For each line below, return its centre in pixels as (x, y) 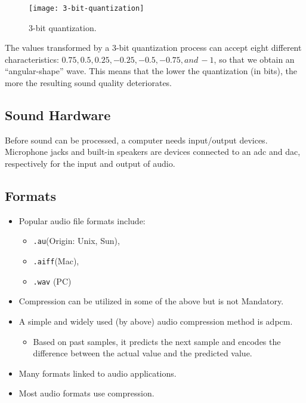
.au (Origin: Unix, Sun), (76, 241)
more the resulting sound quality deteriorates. (89, 83)
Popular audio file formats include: (82, 220)
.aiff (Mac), (56, 261)
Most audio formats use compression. (86, 393)
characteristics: (32, 59)
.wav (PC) (52, 281)
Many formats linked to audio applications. (98, 373)
